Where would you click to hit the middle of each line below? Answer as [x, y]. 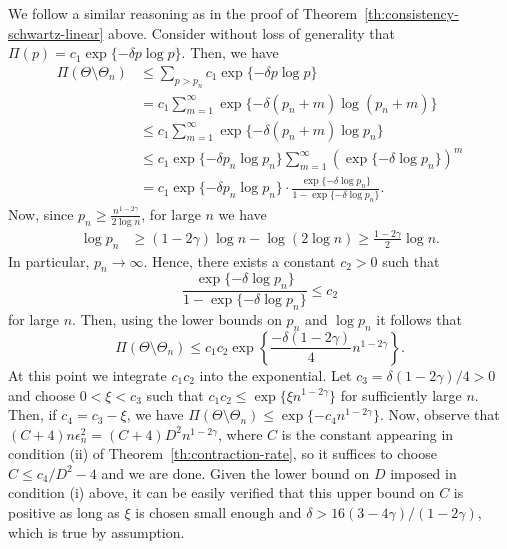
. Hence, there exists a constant [239, 260]
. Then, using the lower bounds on [177, 319]
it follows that [419, 319]
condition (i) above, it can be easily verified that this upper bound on [221, 492]
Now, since [41, 213]
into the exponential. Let [275, 374]
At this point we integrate [87, 374]
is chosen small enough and [218, 512]
